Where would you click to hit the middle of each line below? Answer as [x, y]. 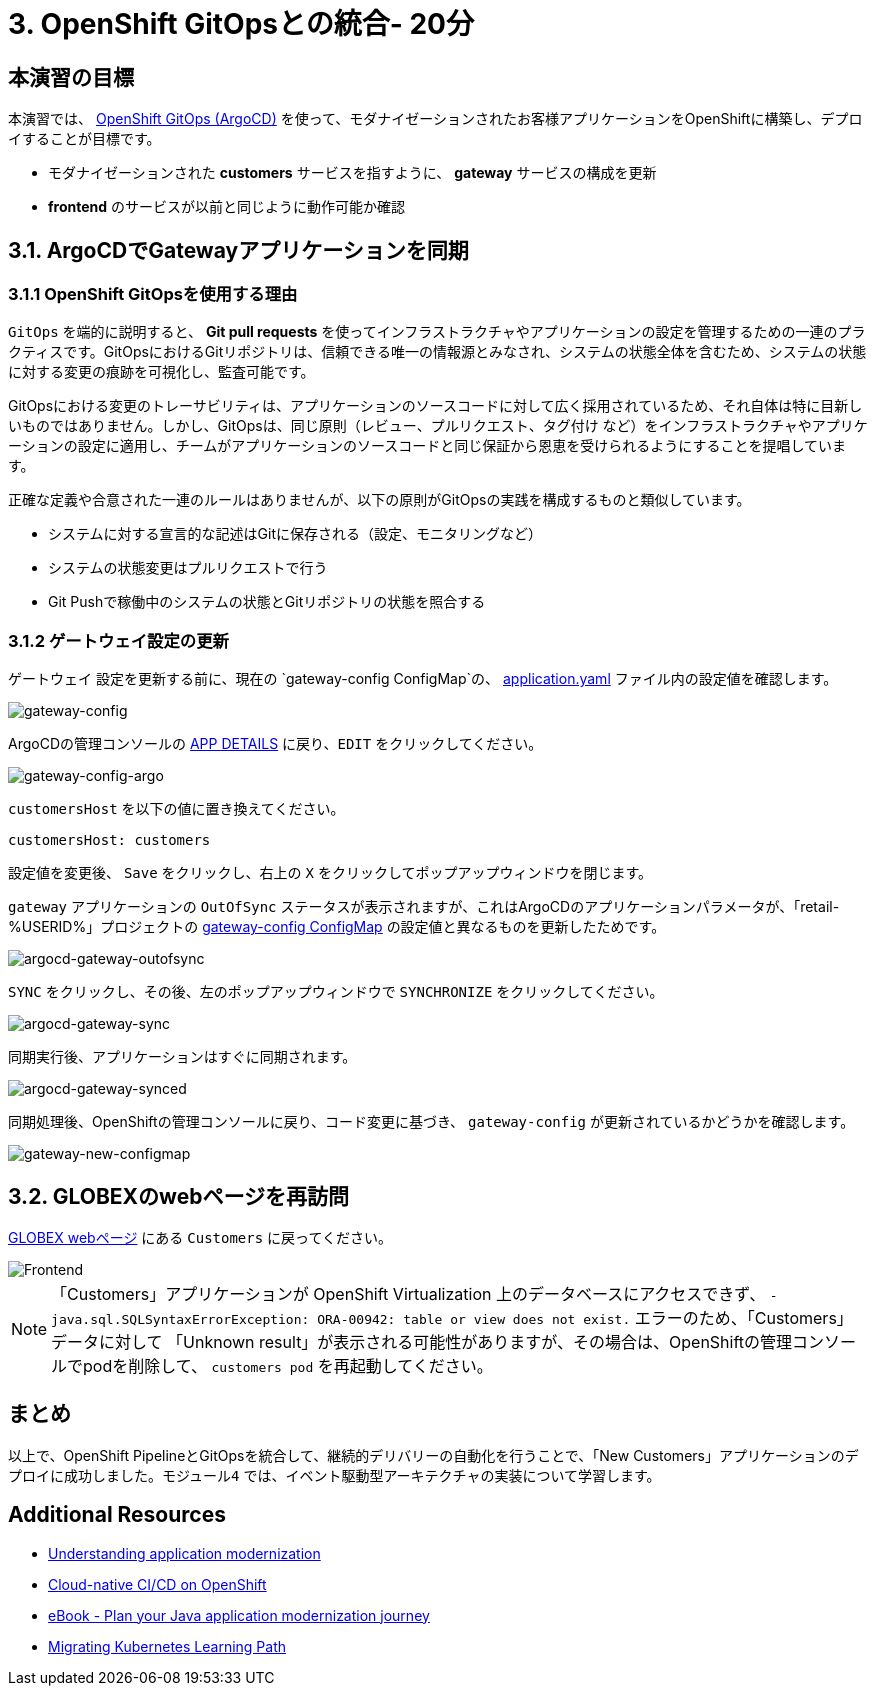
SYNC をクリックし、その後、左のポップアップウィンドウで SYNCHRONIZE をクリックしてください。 [336, 992]
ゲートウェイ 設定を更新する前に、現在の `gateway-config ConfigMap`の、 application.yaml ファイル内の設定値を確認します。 [423, 679]
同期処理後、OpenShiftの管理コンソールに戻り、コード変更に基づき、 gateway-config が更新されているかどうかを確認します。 [431, 1122]
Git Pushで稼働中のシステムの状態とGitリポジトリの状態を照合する [267, 602]
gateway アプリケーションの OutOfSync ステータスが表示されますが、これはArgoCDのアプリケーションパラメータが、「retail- [424, 907]
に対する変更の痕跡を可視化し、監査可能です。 [161, 372]
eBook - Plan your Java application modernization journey [239, 1615]
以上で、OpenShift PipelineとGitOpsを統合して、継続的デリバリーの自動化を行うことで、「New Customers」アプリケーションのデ [433, 1455]
